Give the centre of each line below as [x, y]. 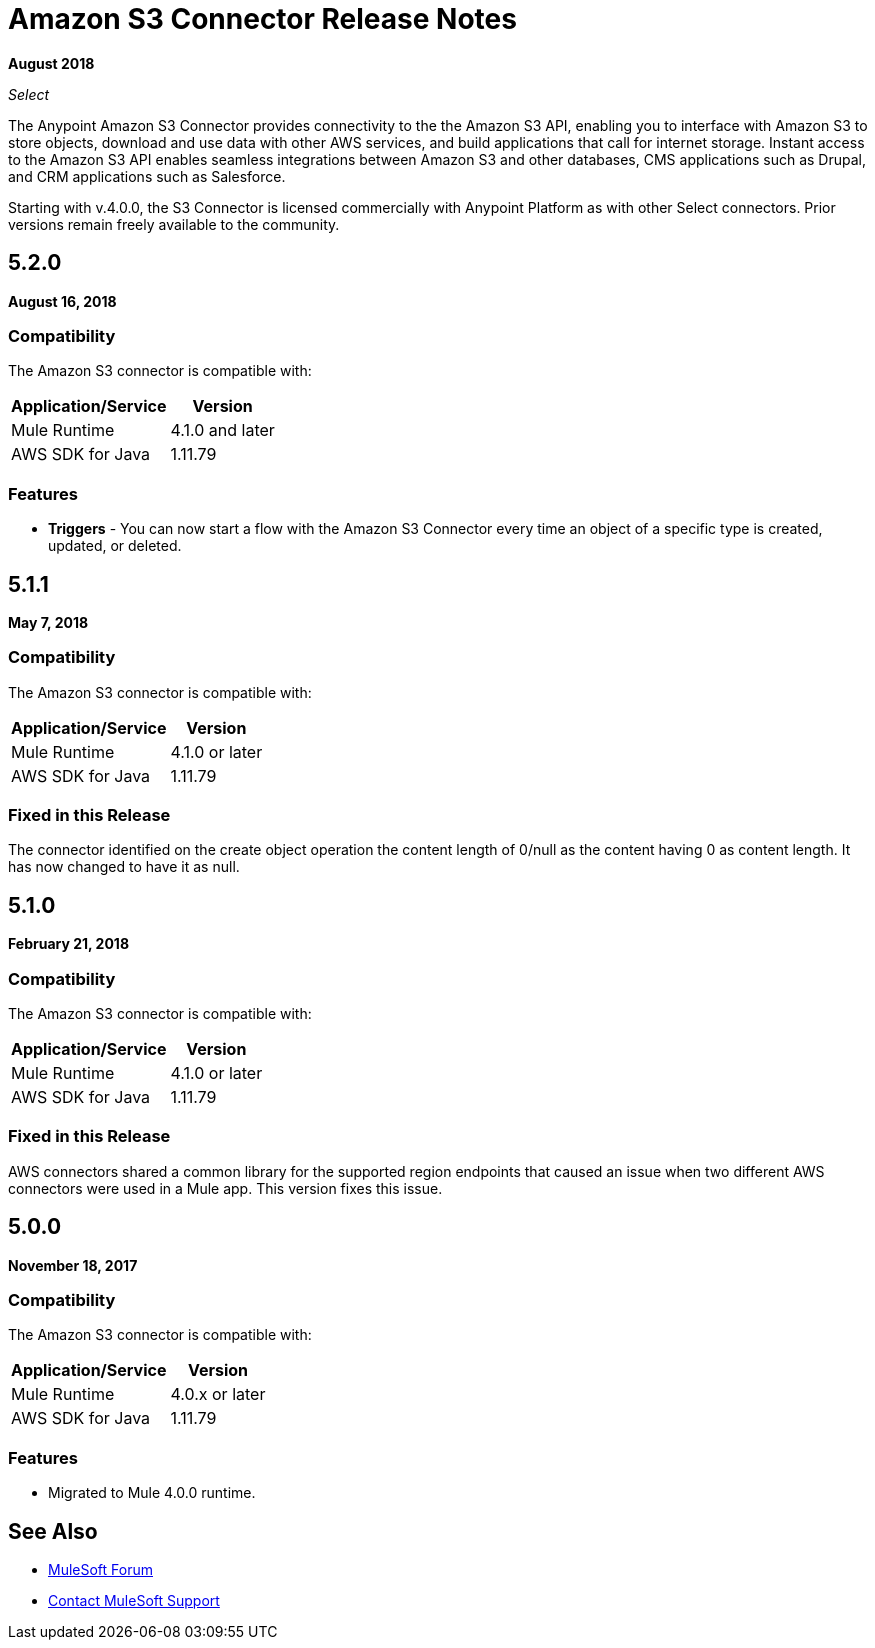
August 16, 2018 [62, 301]
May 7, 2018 [48, 622]
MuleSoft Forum [100, 1569]
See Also [53, 1531]
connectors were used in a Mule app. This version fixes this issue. [225, 1188]
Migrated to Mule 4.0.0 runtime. [152, 1493]
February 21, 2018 [69, 944]
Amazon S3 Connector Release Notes [262, 19]
